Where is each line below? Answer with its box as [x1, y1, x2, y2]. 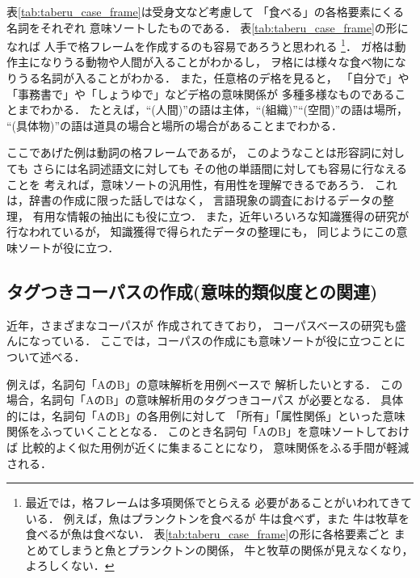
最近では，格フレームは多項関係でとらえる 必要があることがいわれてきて [25, 494, 413, 511]
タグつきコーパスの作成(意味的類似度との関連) [6, 278, 378, 303]
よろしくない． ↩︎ [25, 557, 115, 574]
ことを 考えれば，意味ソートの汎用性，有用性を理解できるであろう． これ [6, 175, 397, 192]
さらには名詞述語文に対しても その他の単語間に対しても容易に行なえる [31, 160, 407, 176]
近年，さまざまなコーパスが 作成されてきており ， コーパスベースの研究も [6, 316, 396, 333]
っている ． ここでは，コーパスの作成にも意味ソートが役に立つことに [40, 332, 405, 349]
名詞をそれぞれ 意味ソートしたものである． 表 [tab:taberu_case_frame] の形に [6, 19, 409, 36]
